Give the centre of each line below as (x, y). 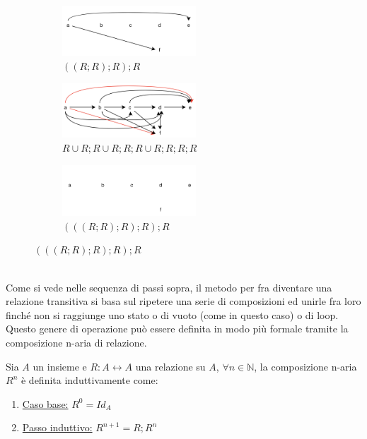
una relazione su (170, 366)
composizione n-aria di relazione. (76, 342)
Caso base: (45, 403)
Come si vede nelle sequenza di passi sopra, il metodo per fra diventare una (169, 287)
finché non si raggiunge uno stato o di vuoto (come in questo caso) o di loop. (172, 314)
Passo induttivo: (57, 427)
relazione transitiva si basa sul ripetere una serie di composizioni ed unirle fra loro (183, 301)
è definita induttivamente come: (89, 380)
